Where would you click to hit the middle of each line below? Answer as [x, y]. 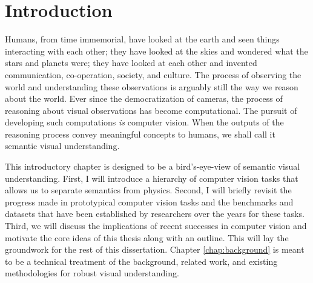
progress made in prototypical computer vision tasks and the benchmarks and [149, 201]
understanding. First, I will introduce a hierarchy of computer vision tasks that [152, 178]
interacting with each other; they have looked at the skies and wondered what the [156, 51]
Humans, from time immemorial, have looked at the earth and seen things [142, 39]
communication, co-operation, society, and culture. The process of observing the [153, 74]
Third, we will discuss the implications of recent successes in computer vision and [156, 226]
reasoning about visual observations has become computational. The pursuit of [151, 110]
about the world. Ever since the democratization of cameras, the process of [144, 98]
